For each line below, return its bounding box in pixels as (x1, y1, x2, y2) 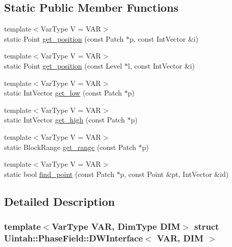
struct (194, 220, 219, 233)
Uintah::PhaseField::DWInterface (4, 231, 143, 244)
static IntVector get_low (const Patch (4, 87, 122, 98)
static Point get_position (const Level (4, 60, 122, 71)
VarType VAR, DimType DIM (51, 220, 180, 233)
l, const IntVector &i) (128, 60, 195, 71)
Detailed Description (4, 193, 115, 209)
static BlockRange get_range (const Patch (4, 141, 137, 152)
